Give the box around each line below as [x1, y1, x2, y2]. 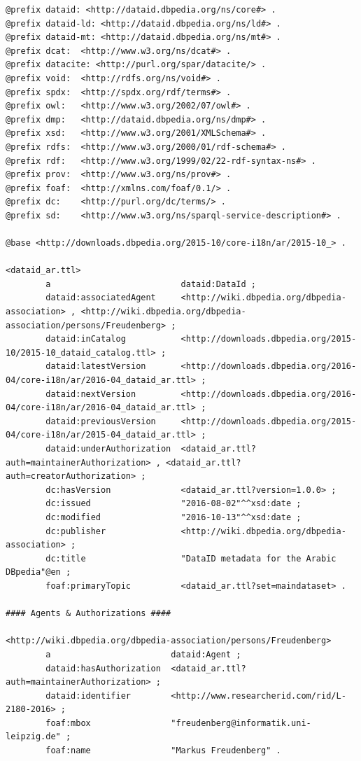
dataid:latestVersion [45, 361, 146, 372]
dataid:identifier [45, 690, 131, 701]
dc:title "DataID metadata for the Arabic [45, 553, 337, 564]
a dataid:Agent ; [45, 649, 241, 659]
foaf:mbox [45, 718, 91, 728]
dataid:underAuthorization [45, 444, 171, 454]
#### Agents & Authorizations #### [6, 608, 171, 619]
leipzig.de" [6, 732, 61, 742]
